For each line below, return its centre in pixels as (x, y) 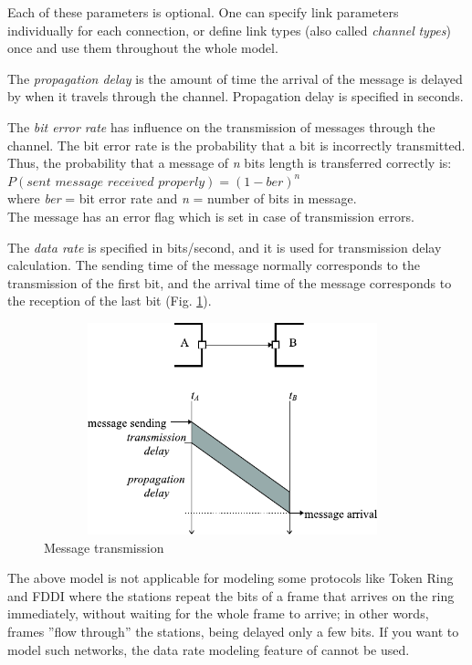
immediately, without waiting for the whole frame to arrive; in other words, (218, 613)
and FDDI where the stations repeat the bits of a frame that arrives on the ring (231, 595)
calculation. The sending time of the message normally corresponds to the (214, 265)
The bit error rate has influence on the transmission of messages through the (221, 126)
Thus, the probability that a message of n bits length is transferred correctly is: (230, 163)
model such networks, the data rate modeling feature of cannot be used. (209, 649)
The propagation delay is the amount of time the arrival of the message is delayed (235, 78)
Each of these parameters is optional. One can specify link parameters (203, 12)
